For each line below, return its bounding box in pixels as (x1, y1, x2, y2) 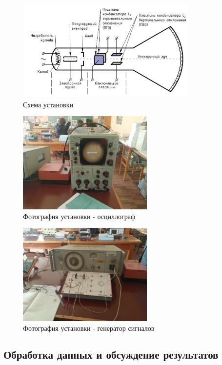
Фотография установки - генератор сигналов (23, 323, 155, 333)
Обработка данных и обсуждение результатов (3, 346, 219, 362)
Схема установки (23, 99, 73, 109)
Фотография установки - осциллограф (23, 211, 136, 221)
